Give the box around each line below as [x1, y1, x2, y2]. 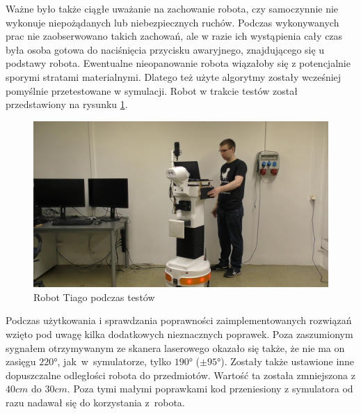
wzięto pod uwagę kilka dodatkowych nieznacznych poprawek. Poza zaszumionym [6, 327, 353, 342]
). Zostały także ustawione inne [220, 354, 355, 369]
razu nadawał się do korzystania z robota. [6, 395, 185, 409]
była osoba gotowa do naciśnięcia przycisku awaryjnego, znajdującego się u [6, 42, 325, 56]
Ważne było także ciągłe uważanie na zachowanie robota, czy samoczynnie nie [6, 1, 339, 15]
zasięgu [6, 354, 36, 369]
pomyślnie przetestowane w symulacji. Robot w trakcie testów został [6, 83, 298, 98]
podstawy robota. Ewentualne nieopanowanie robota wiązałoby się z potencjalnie [6, 56, 351, 70]
